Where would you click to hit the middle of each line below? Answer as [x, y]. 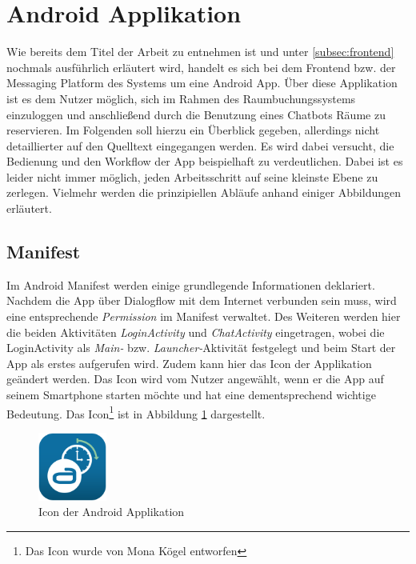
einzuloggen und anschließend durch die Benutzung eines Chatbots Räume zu [196, 114]
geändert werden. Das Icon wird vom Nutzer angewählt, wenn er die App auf [195, 379]
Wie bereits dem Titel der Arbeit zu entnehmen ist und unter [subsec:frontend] [200, 52]
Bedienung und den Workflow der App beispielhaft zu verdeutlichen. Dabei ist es [205, 161]
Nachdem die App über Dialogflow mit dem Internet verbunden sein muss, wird [202, 300]
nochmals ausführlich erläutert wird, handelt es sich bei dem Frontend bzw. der [201, 67]
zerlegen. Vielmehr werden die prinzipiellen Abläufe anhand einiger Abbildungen [204, 192]
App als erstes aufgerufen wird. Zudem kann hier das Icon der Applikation [189, 363]
